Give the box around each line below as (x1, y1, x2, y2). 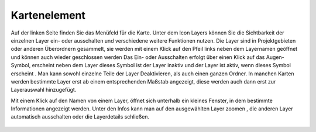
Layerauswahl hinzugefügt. (11, 86, 77, 93)
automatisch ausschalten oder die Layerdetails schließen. (11, 113, 149, 120)
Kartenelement (11, 9, 86, 22)
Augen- (266, 53, 285, 61)
